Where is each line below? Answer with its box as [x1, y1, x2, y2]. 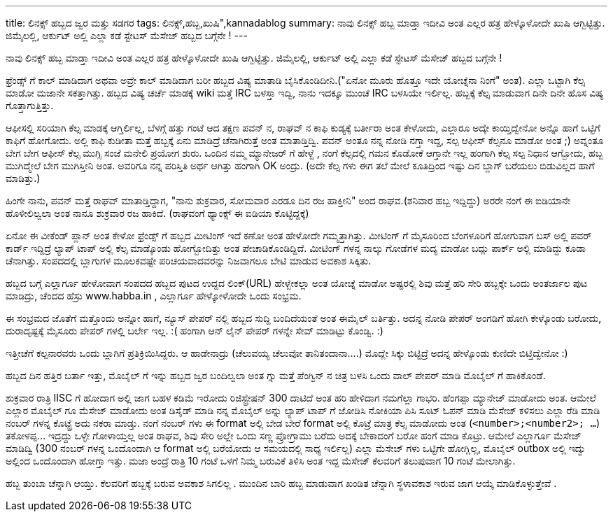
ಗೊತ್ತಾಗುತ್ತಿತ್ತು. [6, 99, 54, 111]
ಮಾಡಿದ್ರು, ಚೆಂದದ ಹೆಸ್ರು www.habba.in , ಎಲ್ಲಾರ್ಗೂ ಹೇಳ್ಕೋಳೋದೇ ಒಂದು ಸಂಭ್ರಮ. [6, 290, 302, 302]
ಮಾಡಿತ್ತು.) [6, 172, 41, 184]
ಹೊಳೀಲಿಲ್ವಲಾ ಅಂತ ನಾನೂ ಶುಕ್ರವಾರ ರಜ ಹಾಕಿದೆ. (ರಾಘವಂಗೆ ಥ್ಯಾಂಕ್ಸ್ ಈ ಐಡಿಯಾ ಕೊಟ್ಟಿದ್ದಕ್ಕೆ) [6, 207, 309, 219]
